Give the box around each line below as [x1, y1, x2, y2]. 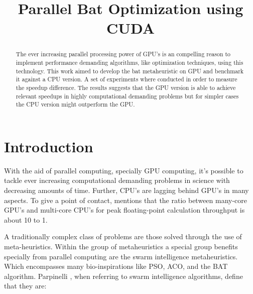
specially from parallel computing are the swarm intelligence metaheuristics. [4, 251, 238, 261]
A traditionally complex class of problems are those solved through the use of [4, 231, 242, 242]
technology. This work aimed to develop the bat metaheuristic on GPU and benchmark [16, 66, 244, 75]
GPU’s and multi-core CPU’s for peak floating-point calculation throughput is [4, 205, 245, 215]
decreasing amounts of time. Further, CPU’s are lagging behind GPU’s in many [4, 185, 249, 195]
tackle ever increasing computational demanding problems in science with [4, 175, 230, 185]
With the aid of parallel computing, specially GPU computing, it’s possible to [4, 165, 243, 175]
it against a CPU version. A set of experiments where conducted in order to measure [16, 75, 237, 83]
